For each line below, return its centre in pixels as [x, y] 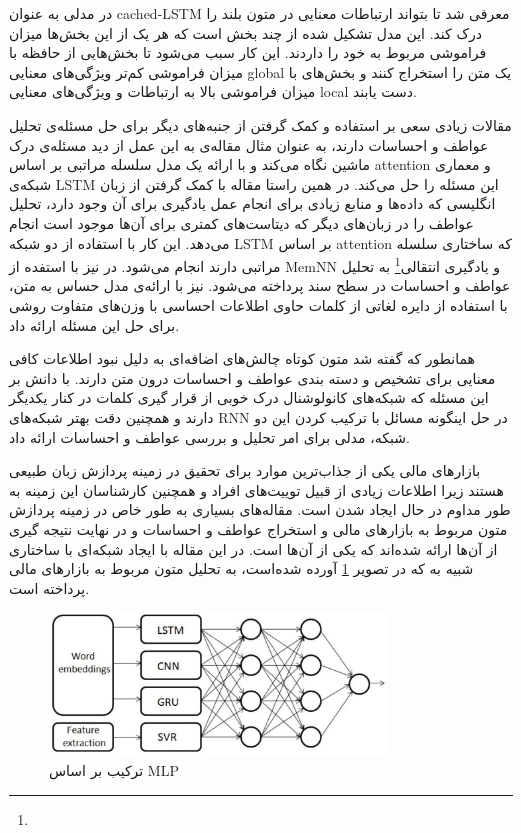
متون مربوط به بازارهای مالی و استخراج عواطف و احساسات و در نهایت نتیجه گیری [258, 528]
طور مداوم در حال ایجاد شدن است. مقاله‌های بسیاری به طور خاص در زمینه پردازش [260, 509]
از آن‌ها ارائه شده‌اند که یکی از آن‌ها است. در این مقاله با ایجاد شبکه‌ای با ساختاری [253, 548]
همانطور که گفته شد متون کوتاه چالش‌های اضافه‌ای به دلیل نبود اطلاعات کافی [242, 358]
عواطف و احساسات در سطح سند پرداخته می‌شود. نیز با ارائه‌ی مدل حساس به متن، [260, 285]
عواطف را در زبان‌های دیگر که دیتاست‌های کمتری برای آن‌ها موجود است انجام [241, 222]
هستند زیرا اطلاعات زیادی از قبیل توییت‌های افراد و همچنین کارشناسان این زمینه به [256, 489]
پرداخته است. [49, 587]
